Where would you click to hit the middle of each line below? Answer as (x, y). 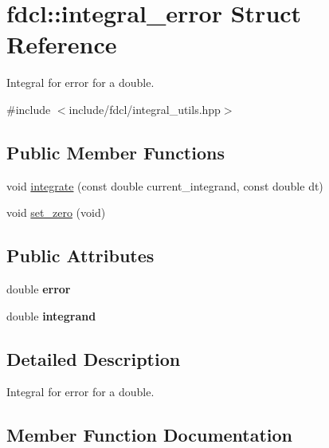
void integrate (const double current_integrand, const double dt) (165, 185)
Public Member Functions (116, 152)
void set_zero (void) (56, 212)
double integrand (51, 315)
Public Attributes (80, 255)
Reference (62, 44)
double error (39, 289)
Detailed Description (94, 358)
